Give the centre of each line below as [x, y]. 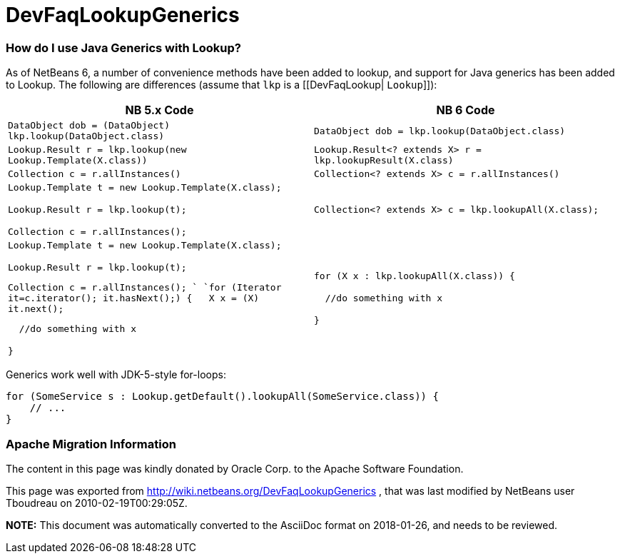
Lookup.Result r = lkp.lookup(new [97, 150]
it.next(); [36, 309]
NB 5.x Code [159, 110]
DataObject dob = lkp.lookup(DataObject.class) [440, 131]
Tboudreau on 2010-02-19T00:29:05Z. [97, 503]
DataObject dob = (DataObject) [89, 126]
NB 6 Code [466, 110]
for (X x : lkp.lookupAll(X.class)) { [415, 276]
